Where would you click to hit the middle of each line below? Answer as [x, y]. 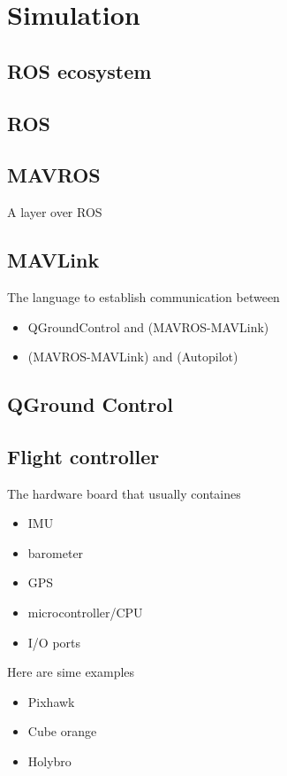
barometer [56, 552]
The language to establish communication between [143, 296]
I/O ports [54, 642]
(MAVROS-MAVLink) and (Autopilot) [133, 357]
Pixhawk [51, 701]
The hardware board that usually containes [124, 493]
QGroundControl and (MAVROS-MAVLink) [148, 326]
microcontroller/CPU [85, 613]
